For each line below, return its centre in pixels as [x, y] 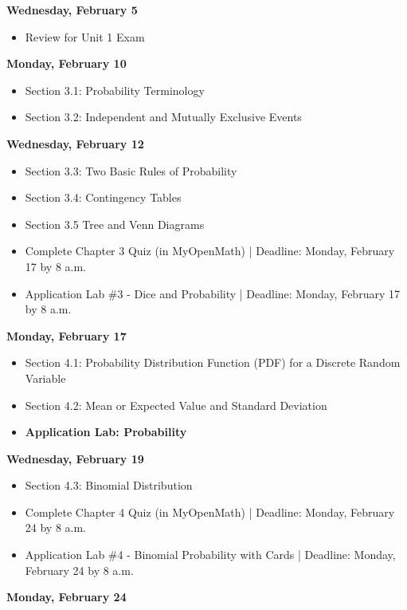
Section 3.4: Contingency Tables [103, 197]
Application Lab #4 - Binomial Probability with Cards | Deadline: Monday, [210, 555]
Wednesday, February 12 [75, 143]
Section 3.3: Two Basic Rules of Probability [131, 170]
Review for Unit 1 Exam [85, 36]
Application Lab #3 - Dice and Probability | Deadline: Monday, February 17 [212, 293]
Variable [45, 378]
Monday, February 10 [67, 63]
